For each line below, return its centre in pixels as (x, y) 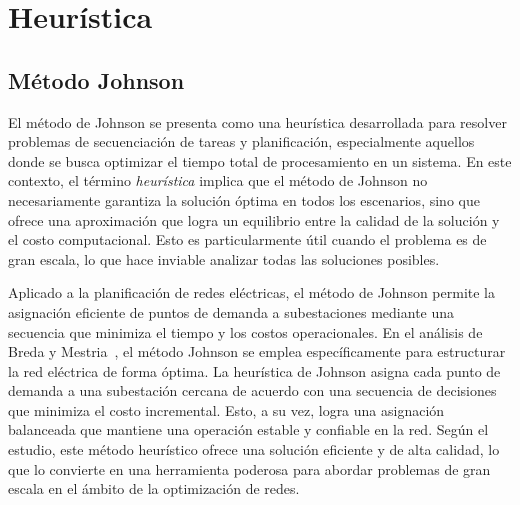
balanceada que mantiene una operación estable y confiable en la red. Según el (248, 429)
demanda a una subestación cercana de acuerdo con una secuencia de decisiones (252, 390)
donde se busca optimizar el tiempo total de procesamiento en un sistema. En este (260, 160)
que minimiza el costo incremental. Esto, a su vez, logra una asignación (226, 409)
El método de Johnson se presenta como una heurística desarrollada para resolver (257, 121)
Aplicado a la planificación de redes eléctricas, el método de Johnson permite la (252, 292)
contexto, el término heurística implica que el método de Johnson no (218, 180)
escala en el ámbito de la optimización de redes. (154, 488)
